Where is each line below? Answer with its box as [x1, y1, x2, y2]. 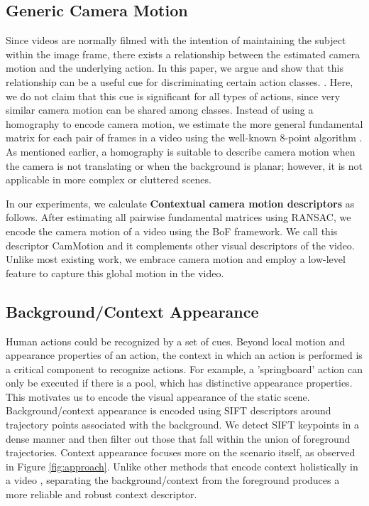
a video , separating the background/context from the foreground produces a [6, 473, 340, 488]
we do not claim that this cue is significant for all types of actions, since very [6, 88, 341, 103]
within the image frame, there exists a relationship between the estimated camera [6, 46, 360, 61]
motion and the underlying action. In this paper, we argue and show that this [6, 60, 343, 75]
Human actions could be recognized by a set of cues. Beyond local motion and [6, 333, 346, 348]
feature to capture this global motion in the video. [6, 265, 224, 280]
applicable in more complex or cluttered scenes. [6, 172, 211, 187]
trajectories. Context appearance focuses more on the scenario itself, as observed [6, 445, 356, 460]
